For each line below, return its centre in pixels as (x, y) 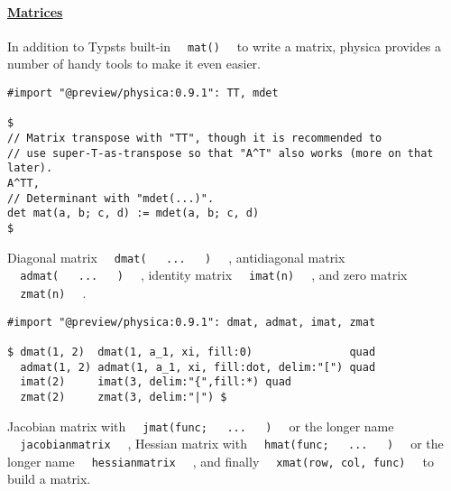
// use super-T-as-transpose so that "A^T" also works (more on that (221, 153)
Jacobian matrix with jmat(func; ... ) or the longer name (201, 426)
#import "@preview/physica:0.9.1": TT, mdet (143, 93)
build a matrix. (49, 479)
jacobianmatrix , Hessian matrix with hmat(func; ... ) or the (232, 444)
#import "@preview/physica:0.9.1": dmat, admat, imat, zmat (192, 322)
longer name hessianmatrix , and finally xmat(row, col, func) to (221, 461)
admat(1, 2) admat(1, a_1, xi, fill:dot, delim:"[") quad (198, 367)
